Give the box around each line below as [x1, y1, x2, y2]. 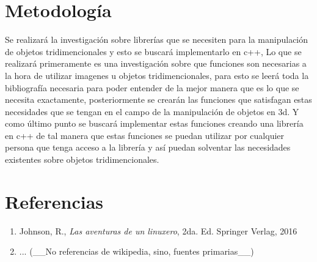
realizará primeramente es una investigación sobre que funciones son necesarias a [5, 57, 307, 70]
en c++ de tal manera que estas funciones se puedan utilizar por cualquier [5, 129, 285, 141]
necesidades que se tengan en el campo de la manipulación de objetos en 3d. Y [5, 105, 299, 118]
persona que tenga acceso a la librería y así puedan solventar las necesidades [5, 141, 291, 154]
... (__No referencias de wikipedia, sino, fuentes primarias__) [19, 245, 254, 258]
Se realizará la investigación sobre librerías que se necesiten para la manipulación [5, 33, 308, 46]
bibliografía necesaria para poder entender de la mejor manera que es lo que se [5, 81, 299, 94]
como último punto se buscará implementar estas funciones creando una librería [5, 117, 304, 130]
